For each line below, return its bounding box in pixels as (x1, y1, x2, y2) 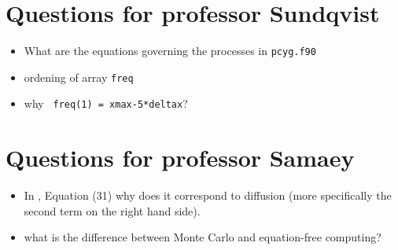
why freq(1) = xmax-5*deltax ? (24, 95, 188, 112)
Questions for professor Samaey (6, 142, 355, 174)
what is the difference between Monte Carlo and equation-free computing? (24, 229, 381, 245)
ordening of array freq (24, 68, 134, 85)
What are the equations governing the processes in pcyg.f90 (24, 42, 316, 59)
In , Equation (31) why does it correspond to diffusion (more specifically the (24, 187, 392, 204)
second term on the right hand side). (24, 202, 201, 219)
